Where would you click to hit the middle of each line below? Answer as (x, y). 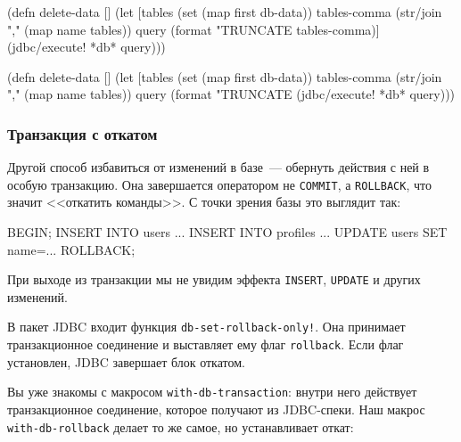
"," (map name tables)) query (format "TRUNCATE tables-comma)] (193, 29)
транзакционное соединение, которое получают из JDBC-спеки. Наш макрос (216, 409)
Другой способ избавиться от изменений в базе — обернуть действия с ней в (218, 167)
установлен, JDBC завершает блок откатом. (126, 361)
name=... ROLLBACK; (71, 249)
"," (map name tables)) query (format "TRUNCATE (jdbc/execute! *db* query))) (231, 94)
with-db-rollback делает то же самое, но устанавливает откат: (181, 426)
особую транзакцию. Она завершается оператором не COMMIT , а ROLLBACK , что (219, 184)
